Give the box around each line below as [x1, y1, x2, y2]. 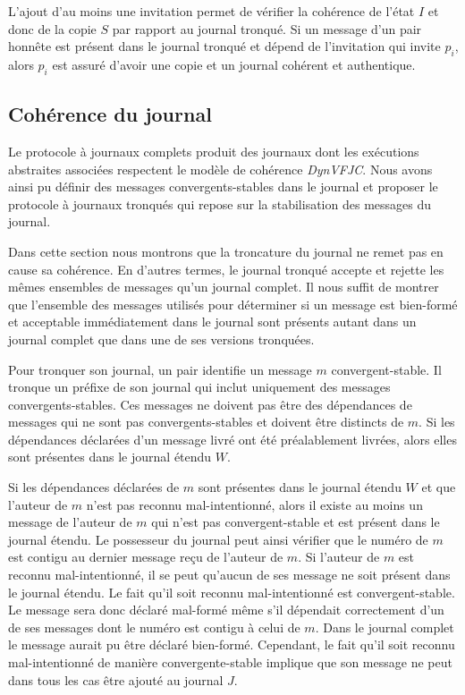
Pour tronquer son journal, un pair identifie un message [8, 360, 312, 378]
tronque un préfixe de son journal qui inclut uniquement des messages [8, 377, 391, 396]
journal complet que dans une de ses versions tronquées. [8, 329, 315, 348]
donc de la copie [8, 19, 97, 38]
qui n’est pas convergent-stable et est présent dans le [151, 513, 440, 531]
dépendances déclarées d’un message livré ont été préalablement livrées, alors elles [8, 429, 457, 448]
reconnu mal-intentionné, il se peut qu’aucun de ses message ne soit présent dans [8, 565, 451, 584]
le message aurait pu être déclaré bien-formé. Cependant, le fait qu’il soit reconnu [8, 635, 455, 654]
